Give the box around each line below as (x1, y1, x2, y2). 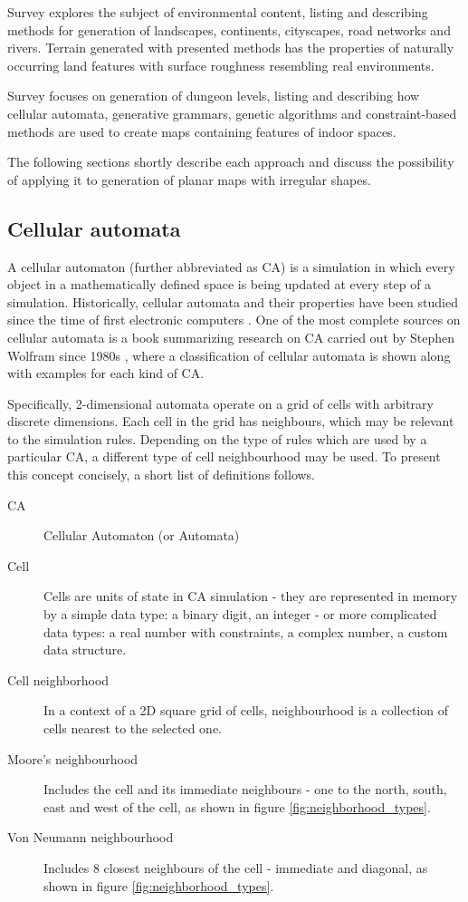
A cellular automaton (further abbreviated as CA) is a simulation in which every (7, 257, 455, 276)
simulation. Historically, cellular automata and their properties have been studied (7, 292, 458, 311)
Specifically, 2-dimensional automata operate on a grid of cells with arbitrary (7, 393, 434, 412)
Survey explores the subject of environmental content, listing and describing (7, 3, 428, 21)
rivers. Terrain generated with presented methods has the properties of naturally (7, 38, 454, 57)
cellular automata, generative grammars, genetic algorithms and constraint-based (7, 103, 457, 122)
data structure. (43, 640, 127, 659)
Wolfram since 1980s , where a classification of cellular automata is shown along (7, 345, 451, 364)
